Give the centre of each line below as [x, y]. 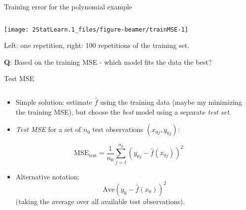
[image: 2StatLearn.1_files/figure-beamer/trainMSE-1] [96, 29]
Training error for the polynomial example [68, 6]
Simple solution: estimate [54, 102]
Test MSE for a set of [48, 129]
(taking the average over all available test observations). [100, 201]
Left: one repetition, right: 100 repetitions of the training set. [97, 45]
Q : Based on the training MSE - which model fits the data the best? [108, 62]
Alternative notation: [48, 176]
